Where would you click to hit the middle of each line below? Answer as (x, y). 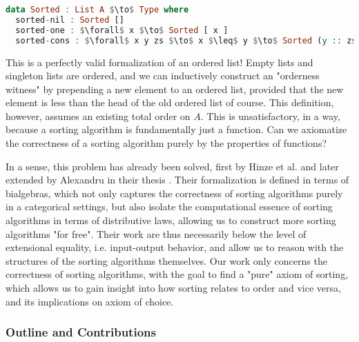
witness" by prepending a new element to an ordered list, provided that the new (175, 89)
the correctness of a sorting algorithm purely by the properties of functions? (166, 143)
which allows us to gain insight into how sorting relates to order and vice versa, (173, 288)
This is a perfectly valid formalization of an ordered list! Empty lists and (159, 62)
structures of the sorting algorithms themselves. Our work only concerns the (166, 260)
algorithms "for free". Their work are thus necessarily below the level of (156, 233)
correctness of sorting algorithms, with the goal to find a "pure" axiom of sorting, (177, 274)
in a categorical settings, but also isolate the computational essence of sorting (169, 207)
